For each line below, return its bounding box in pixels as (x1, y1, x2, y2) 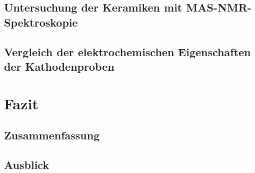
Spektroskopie (4, 14, 78, 30)
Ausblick (4, 156, 49, 172)
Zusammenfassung (4, 127, 100, 143)
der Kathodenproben (4, 58, 114, 74)
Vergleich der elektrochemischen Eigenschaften (4, 44, 251, 59)
